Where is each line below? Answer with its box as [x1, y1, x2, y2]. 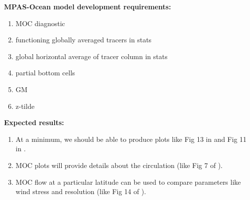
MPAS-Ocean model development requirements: [4, 1, 171, 11]
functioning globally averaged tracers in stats [15, 34, 152, 45]
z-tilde [15, 100, 35, 111]
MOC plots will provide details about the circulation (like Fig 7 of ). [15, 160, 223, 170]
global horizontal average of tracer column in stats [15, 51, 168, 61]
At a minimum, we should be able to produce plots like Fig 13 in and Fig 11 [15, 133, 247, 144]
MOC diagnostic [15, 18, 65, 28]
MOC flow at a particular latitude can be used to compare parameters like [15, 176, 241, 187]
